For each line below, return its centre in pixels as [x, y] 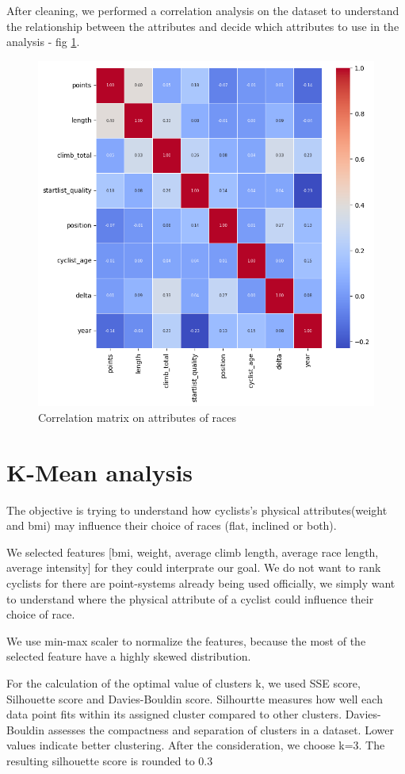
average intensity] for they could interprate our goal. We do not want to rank [194, 567]
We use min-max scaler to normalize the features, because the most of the [186, 640]
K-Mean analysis [100, 471]
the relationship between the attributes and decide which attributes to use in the [203, 26]
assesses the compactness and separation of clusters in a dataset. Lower [221, 729]
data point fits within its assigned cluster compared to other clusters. [174, 714]
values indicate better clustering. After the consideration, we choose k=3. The [196, 745]
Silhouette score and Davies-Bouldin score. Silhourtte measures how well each [195, 698]
